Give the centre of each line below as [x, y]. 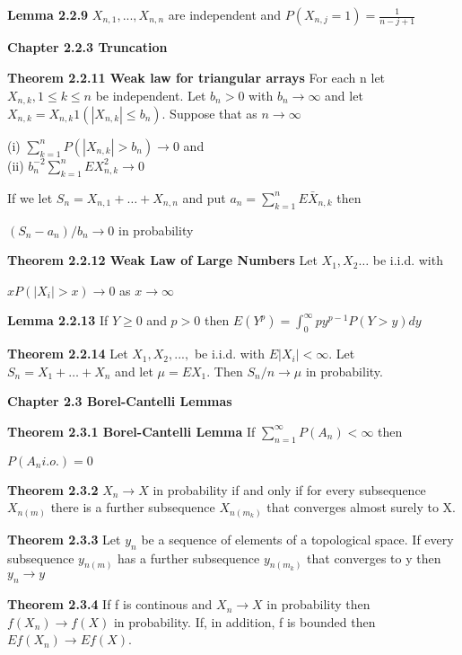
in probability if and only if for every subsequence [289, 489]
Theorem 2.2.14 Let [68, 354]
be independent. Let [151, 95]
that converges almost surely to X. [361, 507]
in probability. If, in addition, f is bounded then [244, 621]
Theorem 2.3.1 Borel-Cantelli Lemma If [131, 431]
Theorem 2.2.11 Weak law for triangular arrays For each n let [196, 77]
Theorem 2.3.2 [53, 489]
